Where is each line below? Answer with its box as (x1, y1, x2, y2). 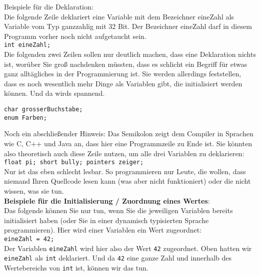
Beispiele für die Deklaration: (4, 1, 93, 11)
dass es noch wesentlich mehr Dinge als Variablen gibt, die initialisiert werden (4, 78, 242, 88)
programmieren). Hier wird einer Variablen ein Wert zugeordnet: (4, 225, 202, 235)
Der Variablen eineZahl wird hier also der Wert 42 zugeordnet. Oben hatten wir (4, 243, 252, 253)
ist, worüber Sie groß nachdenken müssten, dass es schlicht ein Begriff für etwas (4, 58, 247, 69)
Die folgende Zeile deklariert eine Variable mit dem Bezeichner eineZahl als (4, 11, 234, 21)
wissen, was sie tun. (4, 185, 64, 196)
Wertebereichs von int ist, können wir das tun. (4, 262, 148, 273)
